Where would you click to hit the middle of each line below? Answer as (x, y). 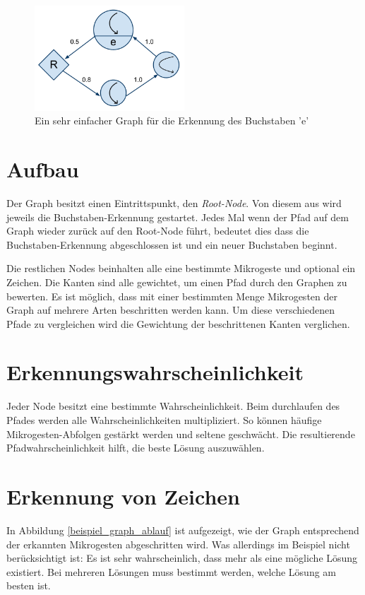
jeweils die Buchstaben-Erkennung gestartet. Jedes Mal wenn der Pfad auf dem (178, 217)
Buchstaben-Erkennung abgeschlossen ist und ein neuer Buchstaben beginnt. (172, 244)
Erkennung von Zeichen (123, 496)
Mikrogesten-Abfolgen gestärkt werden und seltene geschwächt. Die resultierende (181, 434)
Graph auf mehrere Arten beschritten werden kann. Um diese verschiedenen (170, 310)
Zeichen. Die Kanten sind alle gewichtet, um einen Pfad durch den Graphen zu (177, 282)
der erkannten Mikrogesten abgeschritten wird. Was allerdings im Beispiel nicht (178, 544)
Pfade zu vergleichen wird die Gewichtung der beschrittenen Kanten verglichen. (178, 323)
